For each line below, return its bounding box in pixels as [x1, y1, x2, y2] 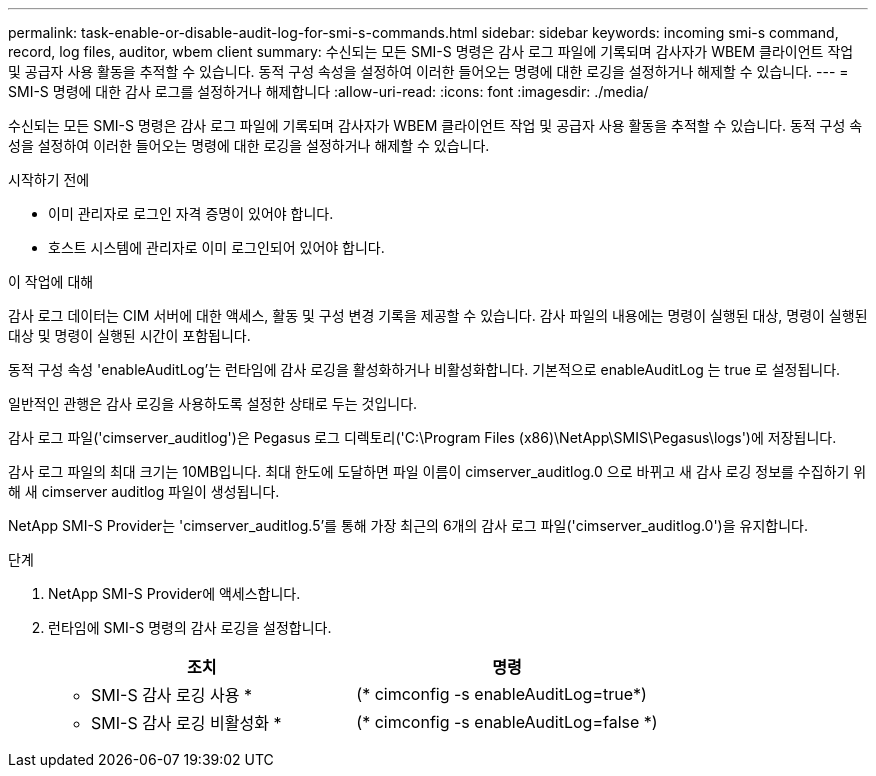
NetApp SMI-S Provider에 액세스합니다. [48, 585, 301, 602]
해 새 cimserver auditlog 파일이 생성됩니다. [8, 483, 280, 500]
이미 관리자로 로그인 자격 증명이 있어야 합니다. [48, 205, 334, 222]
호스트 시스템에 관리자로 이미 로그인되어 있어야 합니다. [48, 239, 385, 256]
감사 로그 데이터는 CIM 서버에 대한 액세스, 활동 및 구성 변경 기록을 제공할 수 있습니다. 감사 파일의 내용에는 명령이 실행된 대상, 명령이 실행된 [8, 307, 868, 324]
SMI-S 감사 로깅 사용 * [91, 685, 252, 705]
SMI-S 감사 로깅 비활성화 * [91, 713, 282, 733]
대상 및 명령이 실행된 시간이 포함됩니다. [8, 327, 251, 344]
